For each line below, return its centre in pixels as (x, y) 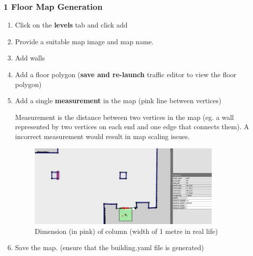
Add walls (30, 58)
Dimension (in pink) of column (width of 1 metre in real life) (126, 231)
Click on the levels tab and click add (71, 25)
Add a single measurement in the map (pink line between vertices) (118, 100)
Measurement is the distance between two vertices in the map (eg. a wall (124, 117)
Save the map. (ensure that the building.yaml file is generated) (109, 247)
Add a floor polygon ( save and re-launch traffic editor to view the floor (126, 74)
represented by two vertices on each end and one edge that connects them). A (132, 127)
